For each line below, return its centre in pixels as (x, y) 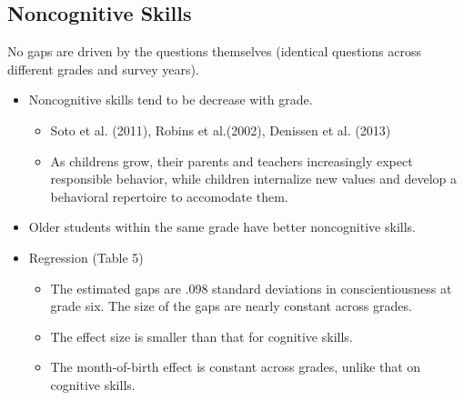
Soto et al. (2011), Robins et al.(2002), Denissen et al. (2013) (221, 130)
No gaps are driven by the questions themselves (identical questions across (214, 51)
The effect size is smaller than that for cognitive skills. (202, 336)
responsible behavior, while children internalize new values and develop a (254, 179)
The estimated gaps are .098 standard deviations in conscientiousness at (251, 288)
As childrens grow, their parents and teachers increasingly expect (232, 160)
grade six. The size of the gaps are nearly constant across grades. (231, 306)
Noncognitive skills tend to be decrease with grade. (171, 100)
